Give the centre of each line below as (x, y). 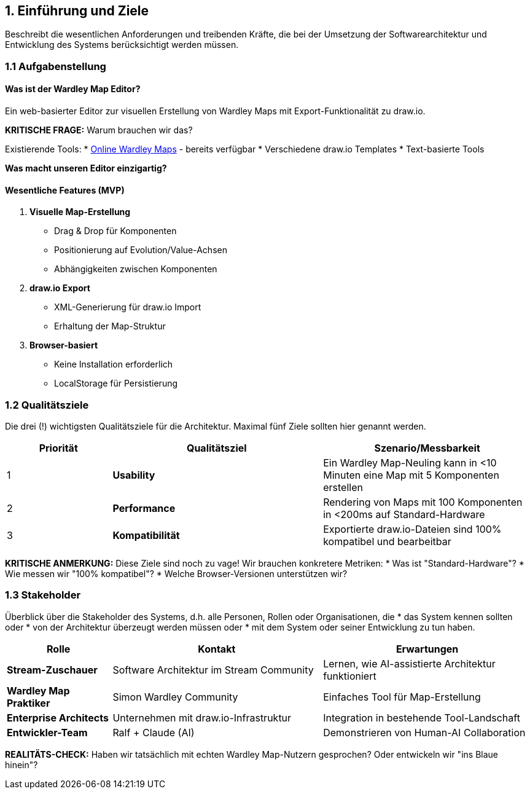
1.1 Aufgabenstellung (56, 66)
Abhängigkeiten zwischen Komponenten (136, 269)
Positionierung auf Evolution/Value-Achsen (141, 250)
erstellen (343, 487)
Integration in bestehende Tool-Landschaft (422, 717)
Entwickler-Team (47, 732)
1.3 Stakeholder (43, 595)
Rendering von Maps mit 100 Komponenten (423, 502)
